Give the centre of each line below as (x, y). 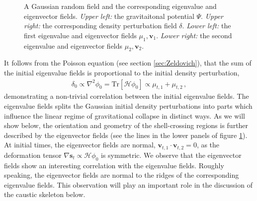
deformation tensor (33, 155)
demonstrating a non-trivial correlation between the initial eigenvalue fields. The (127, 96)
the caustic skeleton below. (45, 194)
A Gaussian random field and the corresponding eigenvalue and (120, 6)
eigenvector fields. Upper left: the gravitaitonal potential (109, 16)
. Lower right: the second (194, 35)
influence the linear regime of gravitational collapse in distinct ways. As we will (125, 115)
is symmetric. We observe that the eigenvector (171, 155)
